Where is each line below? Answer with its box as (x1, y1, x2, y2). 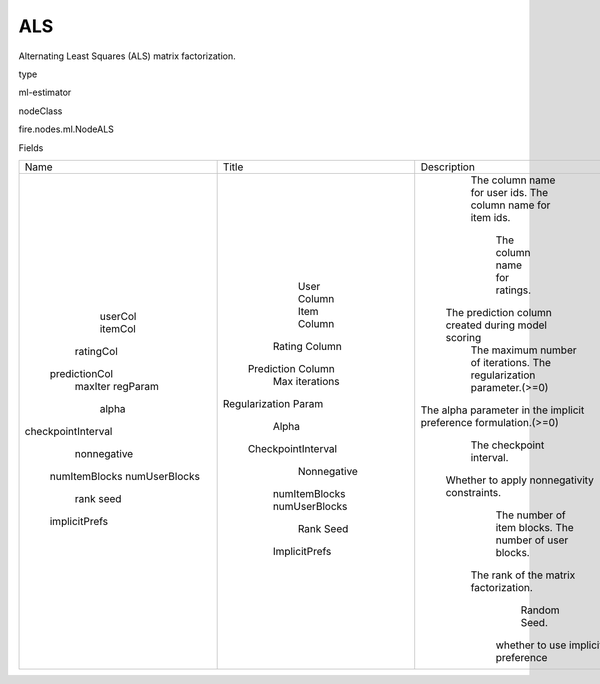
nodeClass (18, 105, 63, 117)
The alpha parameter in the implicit (420, 403, 585, 417)
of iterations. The (470, 355, 552, 369)
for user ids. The (470, 185, 549, 199)
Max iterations (272, 374, 340, 388)
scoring (445, 330, 482, 344)
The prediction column (445, 305, 552, 319)
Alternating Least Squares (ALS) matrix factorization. (18, 50, 236, 62)
